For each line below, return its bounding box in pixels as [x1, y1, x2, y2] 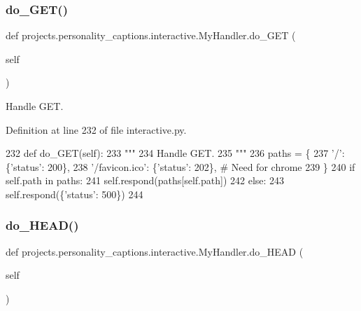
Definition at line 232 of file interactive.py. [6, 122, 187, 137]
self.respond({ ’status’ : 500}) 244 [6, 186, 143, 201]
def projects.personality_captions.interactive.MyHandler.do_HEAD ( [6, 244, 304, 258]
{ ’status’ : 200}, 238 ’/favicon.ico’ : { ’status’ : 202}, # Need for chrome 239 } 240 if [6, 159, 355, 174]
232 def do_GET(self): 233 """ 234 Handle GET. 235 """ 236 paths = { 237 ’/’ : [6, 146, 345, 160]
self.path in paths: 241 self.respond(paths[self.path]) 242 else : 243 [6, 173, 285, 188]
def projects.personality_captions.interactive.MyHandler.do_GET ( [6, 28, 296, 43]
